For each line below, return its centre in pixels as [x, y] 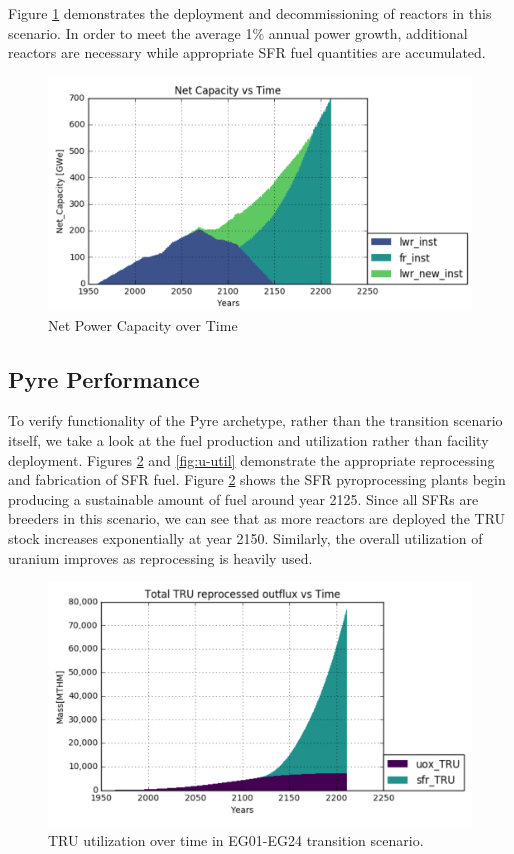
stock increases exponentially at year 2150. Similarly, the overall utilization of [245, 537]
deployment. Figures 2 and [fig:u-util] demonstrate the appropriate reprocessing [251, 459]
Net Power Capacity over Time [143, 324]
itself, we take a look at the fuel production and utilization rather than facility [248, 439]
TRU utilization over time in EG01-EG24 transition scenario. [236, 840]
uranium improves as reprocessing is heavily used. [160, 557]
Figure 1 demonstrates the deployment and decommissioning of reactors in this [250, 13]
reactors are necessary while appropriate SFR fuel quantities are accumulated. [247, 52]
